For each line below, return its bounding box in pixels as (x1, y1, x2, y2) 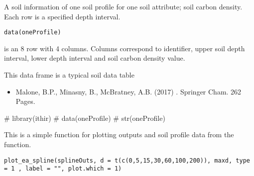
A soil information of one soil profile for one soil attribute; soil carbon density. (4, 1, 243, 11)
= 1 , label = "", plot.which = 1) (4, 165, 122, 173)
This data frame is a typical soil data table (4, 70, 134, 80)
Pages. (15, 96, 35, 106)
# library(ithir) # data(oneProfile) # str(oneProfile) (4, 112, 165, 123)
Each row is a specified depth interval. (4, 11, 121, 21)
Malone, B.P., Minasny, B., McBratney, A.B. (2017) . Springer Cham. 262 (15, 86, 242, 96)
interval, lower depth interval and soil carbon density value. (4, 53, 185, 63)
